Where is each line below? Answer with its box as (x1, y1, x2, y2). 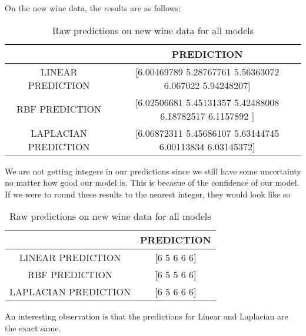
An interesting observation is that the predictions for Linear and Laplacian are (5, 310, 288, 322)
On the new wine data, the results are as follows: (5, 2, 181, 14)
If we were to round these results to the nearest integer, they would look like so (5, 187, 291, 200)
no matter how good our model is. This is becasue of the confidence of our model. (5, 176, 300, 189)
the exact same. (5, 321, 61, 334)
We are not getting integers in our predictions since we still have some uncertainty (5, 164, 301, 177)
